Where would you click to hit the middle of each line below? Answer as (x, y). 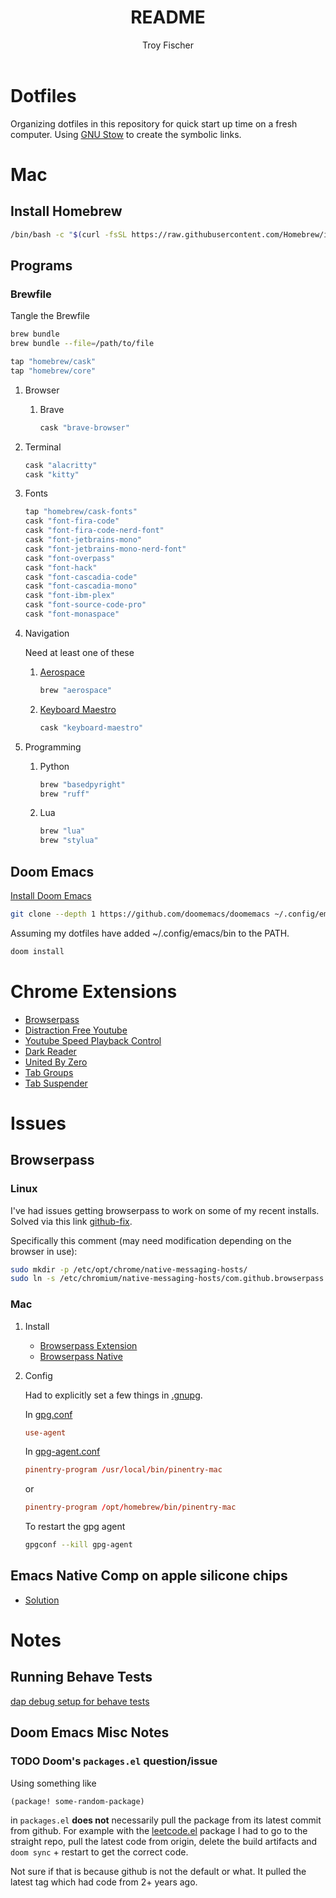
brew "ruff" (64, 794)
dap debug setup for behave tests (80, 1701)
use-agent (45, 1432)
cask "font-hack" (61, 567)
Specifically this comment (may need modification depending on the (151, 1240)
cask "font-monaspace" (72, 614)
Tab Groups (49, 1072)
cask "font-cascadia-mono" (81, 586)
